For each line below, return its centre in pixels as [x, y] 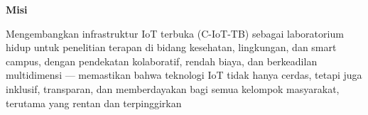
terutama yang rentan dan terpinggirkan [94, 103]
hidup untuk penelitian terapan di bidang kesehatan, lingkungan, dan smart [171, 47]
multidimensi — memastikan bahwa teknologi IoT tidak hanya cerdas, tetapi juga [184, 75]
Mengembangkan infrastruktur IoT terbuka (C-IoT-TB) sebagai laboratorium [175, 33]
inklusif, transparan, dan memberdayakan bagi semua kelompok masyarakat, [173, 88]
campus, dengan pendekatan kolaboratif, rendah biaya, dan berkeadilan [162, 61]
